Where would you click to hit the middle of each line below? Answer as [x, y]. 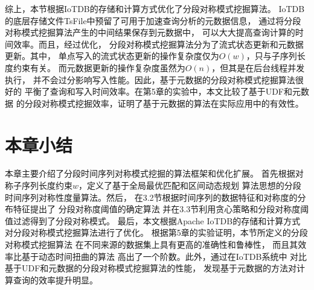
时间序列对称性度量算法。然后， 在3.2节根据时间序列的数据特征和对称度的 [151, 197]
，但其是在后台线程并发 [258, 67]
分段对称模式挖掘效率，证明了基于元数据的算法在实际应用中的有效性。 [164, 103]
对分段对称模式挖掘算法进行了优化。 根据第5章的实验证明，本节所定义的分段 [156, 232]
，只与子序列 [271, 56]
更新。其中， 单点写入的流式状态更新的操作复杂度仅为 [112, 56]
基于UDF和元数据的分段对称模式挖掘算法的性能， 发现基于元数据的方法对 [151, 268]
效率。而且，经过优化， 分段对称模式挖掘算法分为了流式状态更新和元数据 [158, 44]
